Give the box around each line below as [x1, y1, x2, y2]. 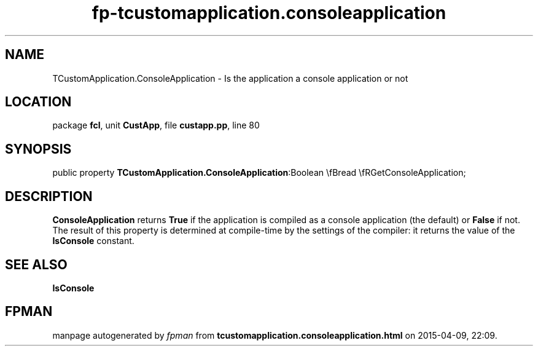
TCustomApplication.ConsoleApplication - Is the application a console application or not [52, 73, 408, 84]
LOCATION [5, 94, 72, 110]
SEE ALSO [5, 256, 68, 272]
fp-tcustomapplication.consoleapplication [92, 2, 446, 23]
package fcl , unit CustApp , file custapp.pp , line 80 [52, 120, 260, 131]
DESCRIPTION [5, 188, 93, 204]
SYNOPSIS [5, 141, 72, 157]
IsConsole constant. [52, 235, 134, 246]
